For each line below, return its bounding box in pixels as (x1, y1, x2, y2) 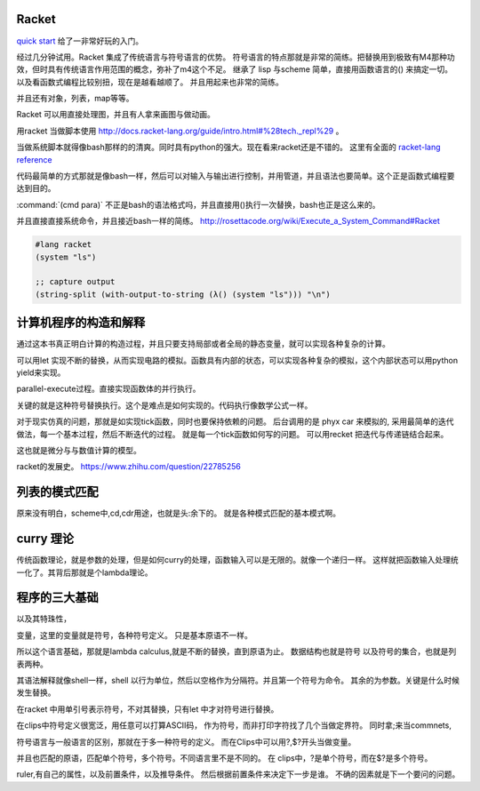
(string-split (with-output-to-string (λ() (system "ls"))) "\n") (35, 289, 331, 300)
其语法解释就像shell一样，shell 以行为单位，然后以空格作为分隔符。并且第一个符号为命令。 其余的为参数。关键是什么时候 (16, 675, 460, 686)
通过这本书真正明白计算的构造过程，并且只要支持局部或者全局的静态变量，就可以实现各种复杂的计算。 (16, 339, 390, 349)
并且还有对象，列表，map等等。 (16, 93, 134, 104)
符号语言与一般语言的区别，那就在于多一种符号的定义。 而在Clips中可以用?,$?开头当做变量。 (16, 736, 356, 747)
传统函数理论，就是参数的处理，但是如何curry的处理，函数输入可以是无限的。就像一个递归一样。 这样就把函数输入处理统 (16, 555, 460, 565)
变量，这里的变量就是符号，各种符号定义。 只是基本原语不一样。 (16, 629, 252, 640)
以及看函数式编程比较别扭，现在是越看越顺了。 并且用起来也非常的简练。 (16, 76, 284, 87)
